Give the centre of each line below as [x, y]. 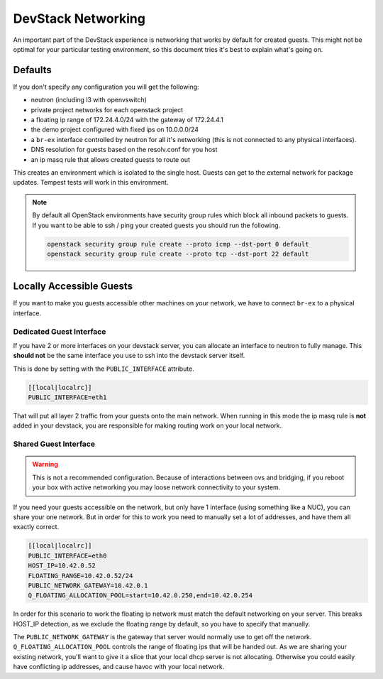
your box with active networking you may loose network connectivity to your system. [156, 487]
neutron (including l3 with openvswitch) [89, 100]
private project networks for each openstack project [107, 109]
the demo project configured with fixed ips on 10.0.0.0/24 [115, 130]
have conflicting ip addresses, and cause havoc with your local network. [119, 667]
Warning [45, 465]
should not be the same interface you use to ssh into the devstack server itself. [129, 356]
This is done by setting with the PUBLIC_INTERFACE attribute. [104, 369]
